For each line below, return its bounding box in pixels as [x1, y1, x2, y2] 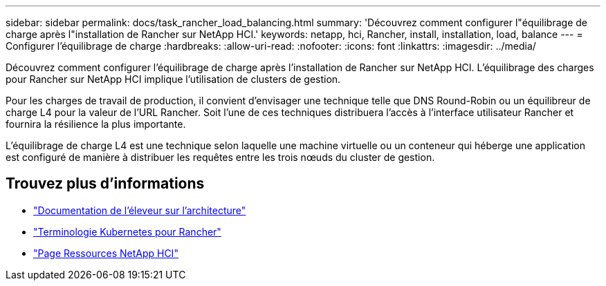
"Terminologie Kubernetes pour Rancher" [33, 225, 221, 238]
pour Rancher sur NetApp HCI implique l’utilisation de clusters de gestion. [6, 73, 341, 85]
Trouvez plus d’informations [6, 175, 205, 193]
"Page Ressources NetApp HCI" [33, 247, 178, 259]
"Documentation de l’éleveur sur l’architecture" [33, 204, 246, 216]
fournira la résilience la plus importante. [6, 118, 186, 130]
